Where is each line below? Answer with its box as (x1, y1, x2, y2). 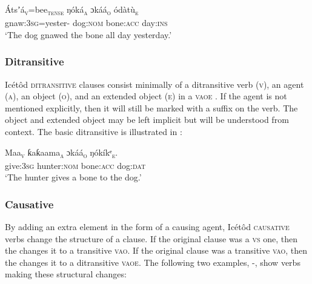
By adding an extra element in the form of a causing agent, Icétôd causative (5, 220, 290, 233)
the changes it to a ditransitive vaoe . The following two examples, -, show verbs (5, 256, 300, 268)
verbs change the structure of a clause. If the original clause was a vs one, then (5, 232, 297, 245)
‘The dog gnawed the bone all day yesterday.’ (5, 28, 172, 41)
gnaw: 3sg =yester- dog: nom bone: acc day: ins (5, 16, 168, 29)
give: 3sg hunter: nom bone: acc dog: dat (5, 159, 146, 171)
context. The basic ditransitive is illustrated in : (5, 125, 182, 137)
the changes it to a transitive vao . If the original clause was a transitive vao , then (5, 244, 308, 257)
